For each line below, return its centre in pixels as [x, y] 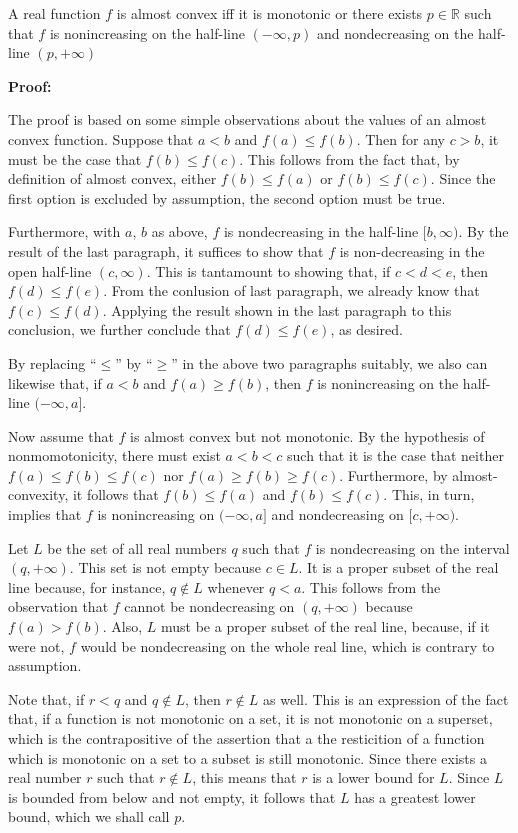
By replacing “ [52, 362]
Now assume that [61, 435]
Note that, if [46, 698]
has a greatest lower [415, 796]
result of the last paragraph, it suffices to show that [166, 250]
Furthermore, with [64, 231]
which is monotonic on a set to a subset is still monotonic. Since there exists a [247, 757]
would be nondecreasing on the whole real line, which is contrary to [287, 645]
